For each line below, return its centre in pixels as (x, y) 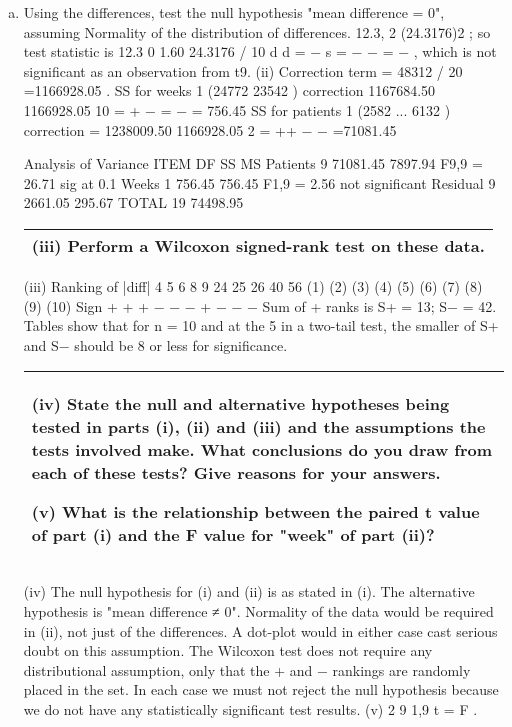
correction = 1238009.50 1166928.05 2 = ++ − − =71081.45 (210, 129)
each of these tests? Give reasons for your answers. (236, 473)
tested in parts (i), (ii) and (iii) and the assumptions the (258, 427)
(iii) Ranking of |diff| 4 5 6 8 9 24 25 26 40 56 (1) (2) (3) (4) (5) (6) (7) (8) (253, 285)
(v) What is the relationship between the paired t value (255, 512)
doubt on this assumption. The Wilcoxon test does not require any (228, 650)
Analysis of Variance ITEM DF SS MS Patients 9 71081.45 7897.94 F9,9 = (253, 163)
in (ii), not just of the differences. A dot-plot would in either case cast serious (260, 630)
